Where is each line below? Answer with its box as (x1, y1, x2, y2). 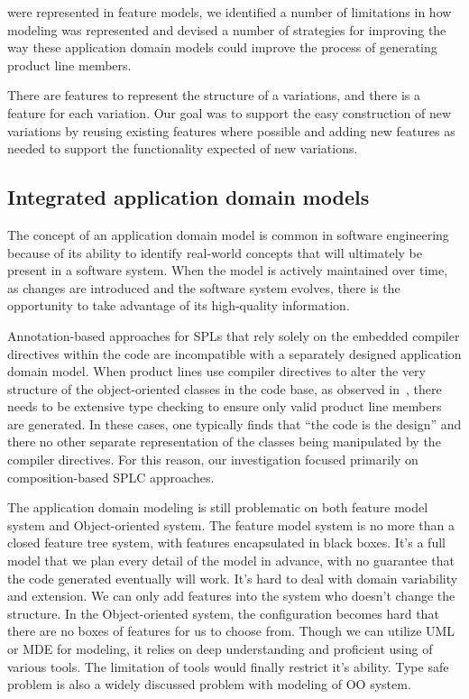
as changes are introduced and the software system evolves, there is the (7, 278, 400, 297)
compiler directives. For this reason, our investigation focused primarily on (7, 450, 418, 469)
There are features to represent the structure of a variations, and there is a (7, 86, 421, 105)
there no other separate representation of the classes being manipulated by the (7, 432, 441, 451)
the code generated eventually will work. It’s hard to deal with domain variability (7, 568, 458, 587)
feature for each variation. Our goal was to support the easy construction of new (7, 103, 452, 122)
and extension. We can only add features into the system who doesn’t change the (7, 586, 455, 605)
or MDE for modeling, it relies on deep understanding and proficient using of (7, 639, 433, 658)
